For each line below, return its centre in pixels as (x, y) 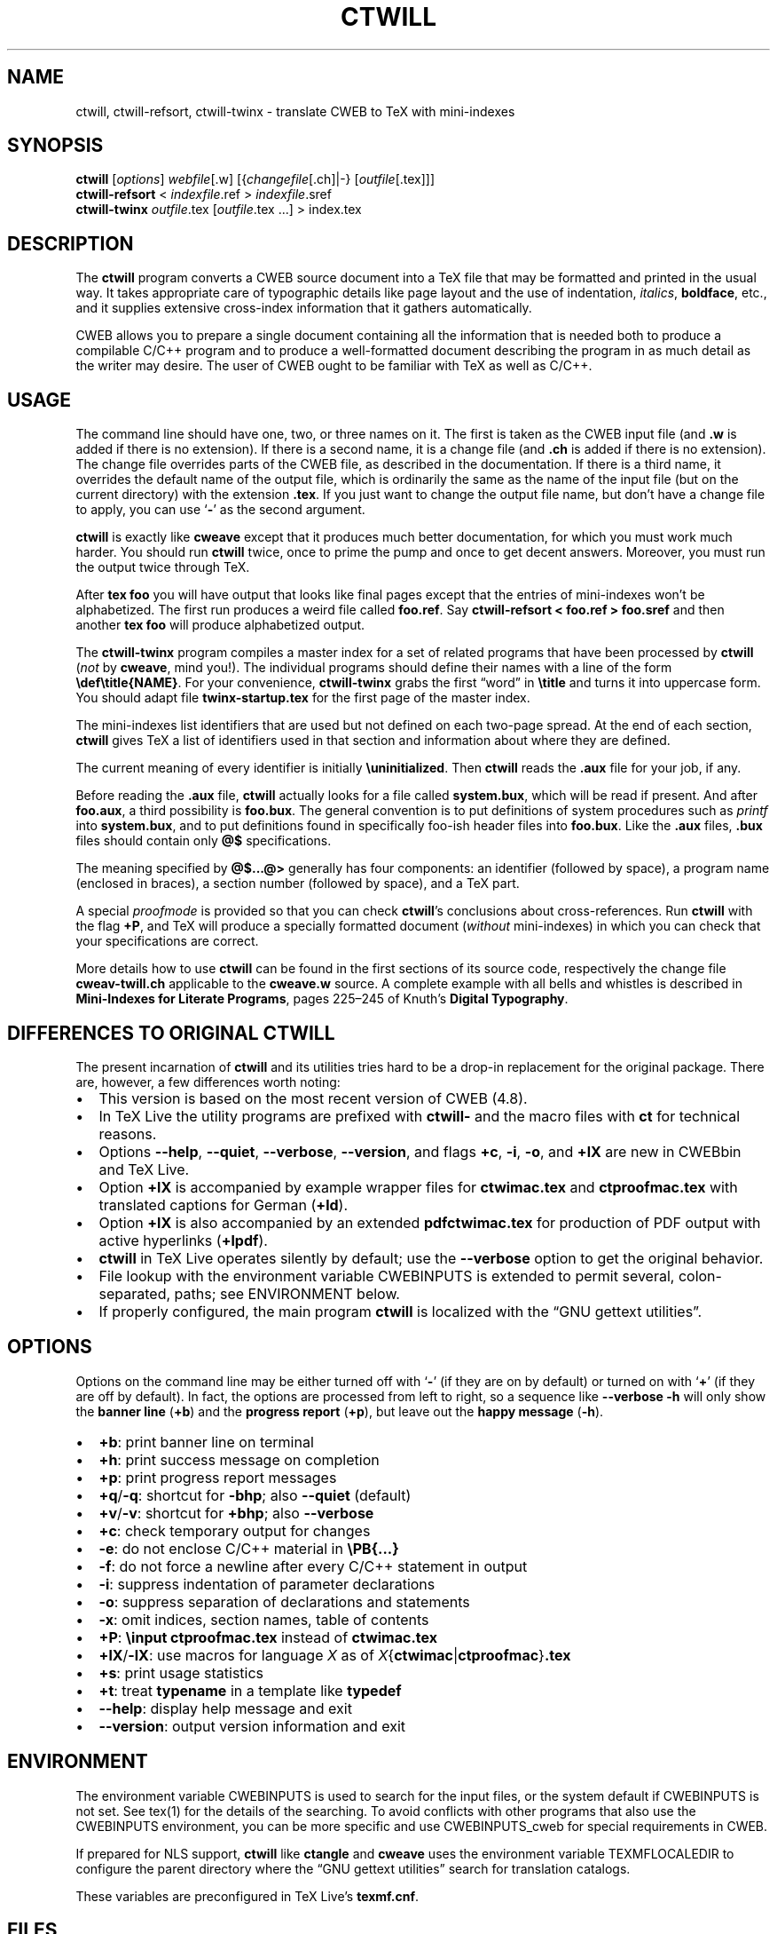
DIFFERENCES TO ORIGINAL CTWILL (171, 1033)
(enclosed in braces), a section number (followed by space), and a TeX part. (298, 884)
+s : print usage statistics (181, 1672)
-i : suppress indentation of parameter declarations (267, 1584)
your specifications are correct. (167, 941)
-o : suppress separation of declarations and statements (284, 1601)
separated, (135, 1293)
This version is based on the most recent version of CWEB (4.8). (313, 1098)
